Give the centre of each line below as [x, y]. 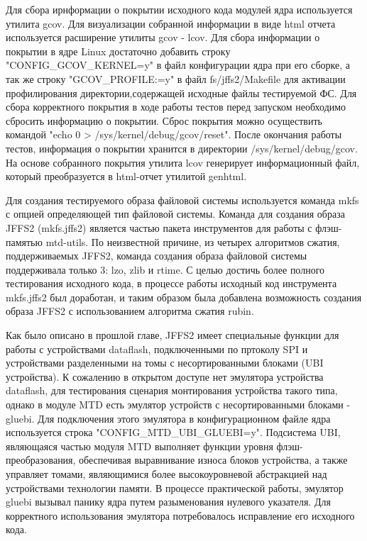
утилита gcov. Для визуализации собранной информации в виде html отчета [171, 23]
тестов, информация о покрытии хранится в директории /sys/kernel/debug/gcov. [182, 148]
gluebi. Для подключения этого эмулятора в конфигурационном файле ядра [168, 418]
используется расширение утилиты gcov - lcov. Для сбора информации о [163, 37]
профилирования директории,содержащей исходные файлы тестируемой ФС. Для [181, 93]
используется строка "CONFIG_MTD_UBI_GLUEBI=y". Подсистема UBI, [173, 432]
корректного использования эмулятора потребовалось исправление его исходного [180, 515]
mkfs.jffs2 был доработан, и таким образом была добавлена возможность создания [184, 297]
